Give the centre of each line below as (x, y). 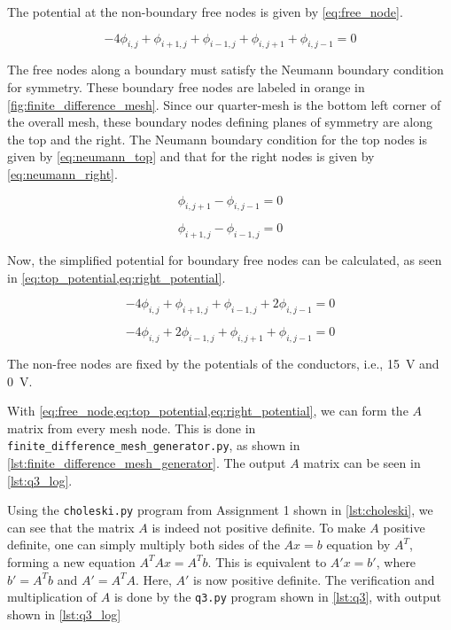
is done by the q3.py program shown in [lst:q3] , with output (278, 597)
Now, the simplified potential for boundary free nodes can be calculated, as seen (225, 260)
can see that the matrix (71, 527)
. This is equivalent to (267, 561)
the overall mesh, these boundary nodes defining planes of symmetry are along (220, 122)
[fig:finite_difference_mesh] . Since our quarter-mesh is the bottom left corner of (224, 104)
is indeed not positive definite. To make (259, 527)
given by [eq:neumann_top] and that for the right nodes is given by (191, 156)
